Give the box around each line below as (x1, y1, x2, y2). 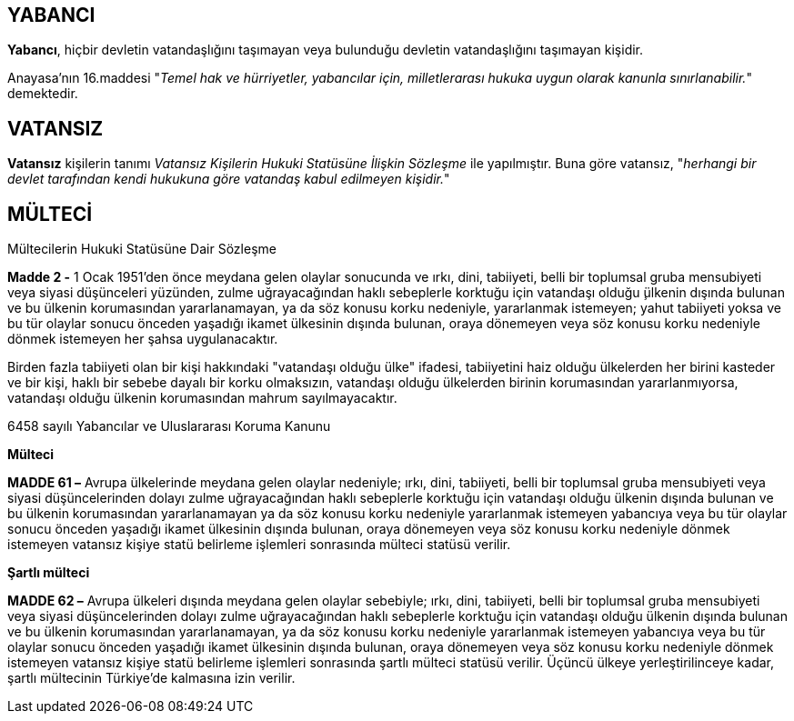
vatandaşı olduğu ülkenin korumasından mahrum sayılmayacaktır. (7, 390, 397, 406)
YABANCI (7, 4, 95, 26)
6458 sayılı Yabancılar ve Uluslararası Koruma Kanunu (7, 418, 331, 435)
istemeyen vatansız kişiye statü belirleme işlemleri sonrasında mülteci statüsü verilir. (7, 536, 511, 553)
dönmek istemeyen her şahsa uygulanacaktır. (7, 331, 278, 347)
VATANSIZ (7, 116, 104, 140)
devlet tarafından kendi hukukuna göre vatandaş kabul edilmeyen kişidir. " (7, 171, 450, 187)
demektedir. (7, 85, 78, 102)
